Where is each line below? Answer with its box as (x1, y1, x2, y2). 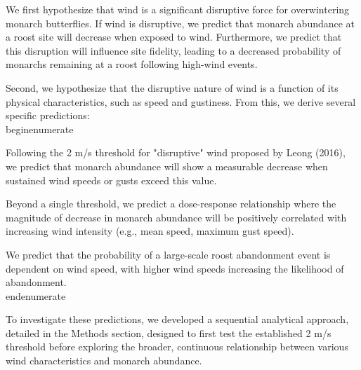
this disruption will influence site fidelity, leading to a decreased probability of (6, 43, 341, 57)
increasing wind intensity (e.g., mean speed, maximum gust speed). (6, 224, 294, 238)
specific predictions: (6, 108, 90, 123)
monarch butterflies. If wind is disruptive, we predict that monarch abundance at (6, 15, 355, 30)
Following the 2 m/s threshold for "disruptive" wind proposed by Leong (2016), (6, 145, 346, 160)
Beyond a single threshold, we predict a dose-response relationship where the (6, 196, 336, 211)
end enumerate (6, 288, 66, 303)
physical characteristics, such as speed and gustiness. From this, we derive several (6, 94, 356, 109)
